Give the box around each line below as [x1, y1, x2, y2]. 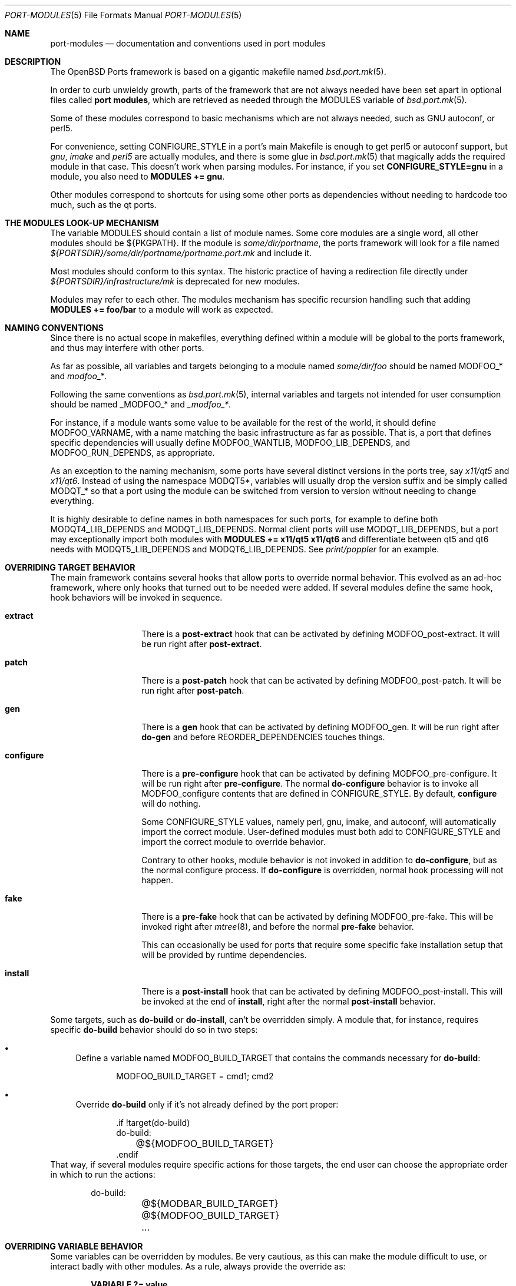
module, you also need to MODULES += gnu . [50, 171, 225, 181]
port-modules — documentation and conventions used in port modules [50, 38, 326, 48]
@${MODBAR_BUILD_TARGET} [141, 1198, 279, 1209]
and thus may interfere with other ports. [50, 343, 204, 353]
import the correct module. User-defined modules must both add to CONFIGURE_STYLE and [141, 827, 500, 837]
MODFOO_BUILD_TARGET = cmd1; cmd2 [116, 1071, 274, 1081]
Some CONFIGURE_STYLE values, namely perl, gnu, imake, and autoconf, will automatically [141, 817, 497, 827]
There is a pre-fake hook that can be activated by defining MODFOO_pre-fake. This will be [141, 912, 494, 922]
